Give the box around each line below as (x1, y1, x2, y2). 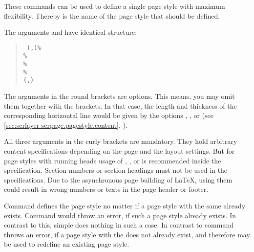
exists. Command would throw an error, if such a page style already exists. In (4, 210, 236, 220)
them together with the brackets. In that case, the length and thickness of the (4, 100, 237, 111)
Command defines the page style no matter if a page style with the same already (4, 201, 246, 210)
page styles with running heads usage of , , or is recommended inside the (4, 155, 221, 165)
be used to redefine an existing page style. (4, 239, 129, 249)
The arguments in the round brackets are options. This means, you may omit (4, 91, 235, 101)
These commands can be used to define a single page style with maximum (4, 1, 225, 11)
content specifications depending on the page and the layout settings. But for (4, 146, 235, 156)
